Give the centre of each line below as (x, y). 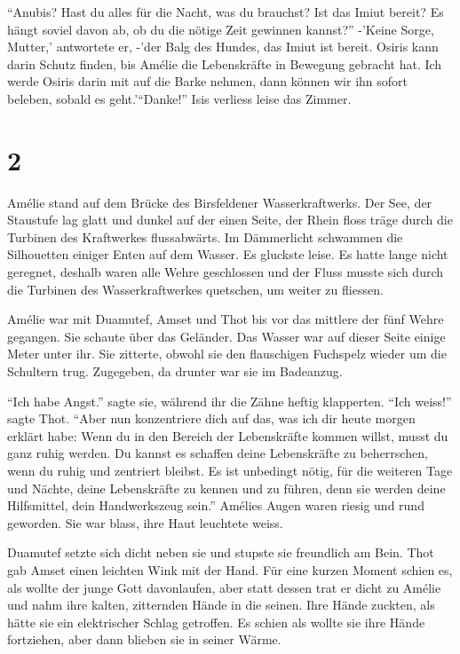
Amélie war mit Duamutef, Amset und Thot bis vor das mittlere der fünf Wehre (226, 319)
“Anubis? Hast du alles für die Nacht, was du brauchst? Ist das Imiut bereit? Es (226, 12)
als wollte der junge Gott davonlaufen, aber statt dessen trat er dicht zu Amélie (224, 587)
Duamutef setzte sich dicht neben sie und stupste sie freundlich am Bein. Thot (221, 552)
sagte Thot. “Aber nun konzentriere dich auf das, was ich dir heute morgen (211, 418)
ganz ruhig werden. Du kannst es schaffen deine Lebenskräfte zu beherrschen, (218, 453)
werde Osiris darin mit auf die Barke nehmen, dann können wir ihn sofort (208, 81)
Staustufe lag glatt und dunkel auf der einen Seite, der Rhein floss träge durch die (230, 220)
